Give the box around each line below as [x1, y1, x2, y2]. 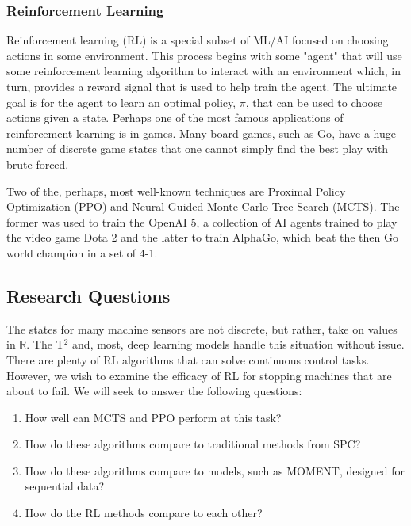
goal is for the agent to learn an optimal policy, [6, 93, 236, 110]
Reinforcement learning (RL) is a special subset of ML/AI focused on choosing [6, 32, 389, 48]
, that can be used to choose [245, 93, 383, 110]
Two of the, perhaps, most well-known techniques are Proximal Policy [6, 182, 346, 199]
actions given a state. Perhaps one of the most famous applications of [6, 109, 344, 126]
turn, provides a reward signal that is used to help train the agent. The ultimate [6, 78, 398, 94]
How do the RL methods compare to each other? [25, 505, 263, 521]
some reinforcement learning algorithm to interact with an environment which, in [6, 63, 401, 79]
